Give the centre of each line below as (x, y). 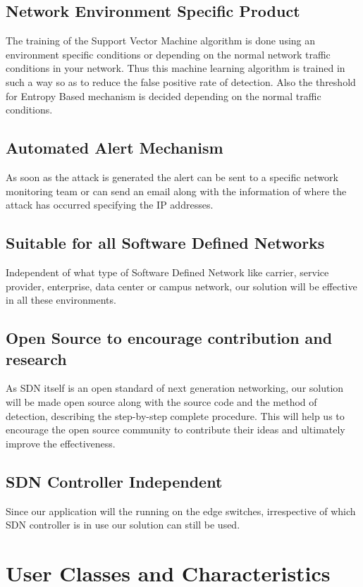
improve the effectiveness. (61, 443)
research (36, 358)
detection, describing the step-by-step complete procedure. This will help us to (175, 415)
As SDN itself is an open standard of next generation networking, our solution (175, 388)
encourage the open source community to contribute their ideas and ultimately (176, 430)
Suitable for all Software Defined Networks (165, 243)
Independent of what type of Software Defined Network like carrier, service (167, 272)
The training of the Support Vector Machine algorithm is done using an (161, 41)
